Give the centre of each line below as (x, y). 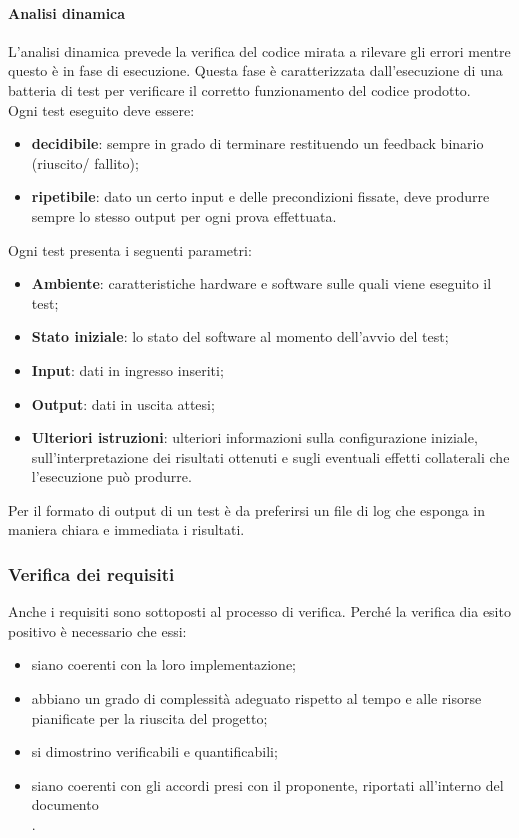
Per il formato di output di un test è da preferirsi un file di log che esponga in (247, 509)
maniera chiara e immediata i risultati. (126, 529)
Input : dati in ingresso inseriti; (127, 369)
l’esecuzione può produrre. (111, 476)
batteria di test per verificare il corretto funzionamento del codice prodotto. (239, 89)
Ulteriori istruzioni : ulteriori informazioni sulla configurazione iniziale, (254, 437)
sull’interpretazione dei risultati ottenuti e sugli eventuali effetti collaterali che (270, 456)
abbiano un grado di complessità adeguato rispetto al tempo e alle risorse (256, 698)
